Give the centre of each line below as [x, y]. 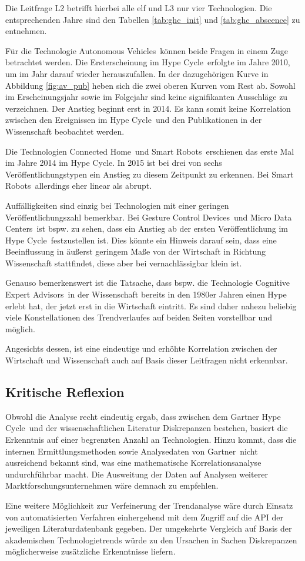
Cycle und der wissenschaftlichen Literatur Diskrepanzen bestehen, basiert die [147, 428]
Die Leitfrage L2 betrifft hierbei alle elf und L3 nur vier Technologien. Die [139, 8]
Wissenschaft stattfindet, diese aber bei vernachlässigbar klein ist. [124, 263]
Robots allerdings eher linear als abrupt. [79, 186]
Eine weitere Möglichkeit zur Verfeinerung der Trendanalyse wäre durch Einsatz [149, 505]
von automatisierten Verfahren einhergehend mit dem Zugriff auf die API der [145, 517]
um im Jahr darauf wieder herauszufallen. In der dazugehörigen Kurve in [137, 73]
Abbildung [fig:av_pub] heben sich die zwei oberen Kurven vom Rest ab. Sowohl [150, 85]
